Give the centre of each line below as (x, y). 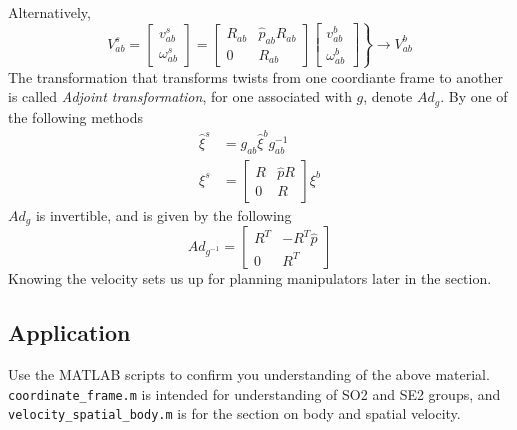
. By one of (474, 96)
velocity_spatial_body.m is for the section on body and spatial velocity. (234, 413)
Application (69, 332)
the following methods (76, 116)
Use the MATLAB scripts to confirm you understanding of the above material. (249, 374)
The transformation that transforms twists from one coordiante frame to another (255, 76)
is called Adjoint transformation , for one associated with (180, 96)
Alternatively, (49, 12)
